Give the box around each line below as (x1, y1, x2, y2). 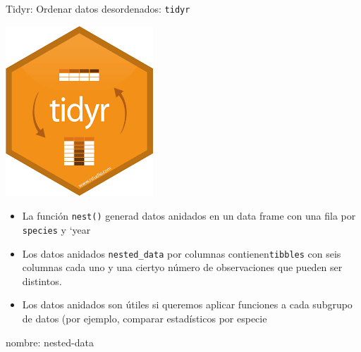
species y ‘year (22, 222, 91, 237)
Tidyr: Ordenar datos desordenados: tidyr (6, 1, 190, 15)
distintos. (22, 273, 62, 288)
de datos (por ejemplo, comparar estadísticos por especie (22, 311, 267, 325)
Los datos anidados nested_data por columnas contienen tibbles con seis (22, 246, 341, 260)
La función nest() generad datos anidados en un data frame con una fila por (22, 208, 356, 223)
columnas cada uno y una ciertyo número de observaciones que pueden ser (22, 260, 343, 275)
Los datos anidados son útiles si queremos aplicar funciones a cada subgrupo (22, 297, 353, 312)
